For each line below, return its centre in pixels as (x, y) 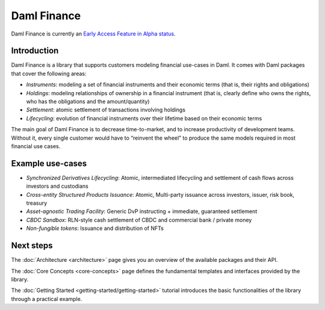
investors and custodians (57, 186)
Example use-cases (49, 163)
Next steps (32, 246)
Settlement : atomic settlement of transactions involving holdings (106, 110)
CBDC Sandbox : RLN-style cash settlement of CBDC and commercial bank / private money (139, 220)
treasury (37, 203)
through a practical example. (47, 299)
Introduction (35, 51)
